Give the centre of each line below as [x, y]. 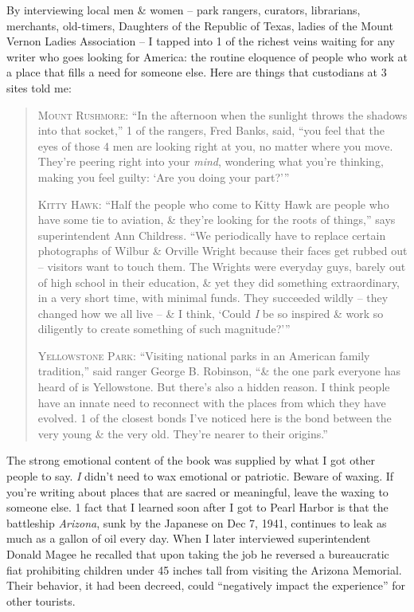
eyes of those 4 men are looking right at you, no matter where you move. [215, 145]
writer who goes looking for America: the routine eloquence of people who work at [207, 56]
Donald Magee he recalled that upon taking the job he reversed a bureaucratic [198, 554]
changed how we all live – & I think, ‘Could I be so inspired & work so [211, 313]
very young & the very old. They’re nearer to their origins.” [183, 433]
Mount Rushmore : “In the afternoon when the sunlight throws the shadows [223, 114]
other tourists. [41, 600]
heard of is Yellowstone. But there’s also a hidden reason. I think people [214, 387]
